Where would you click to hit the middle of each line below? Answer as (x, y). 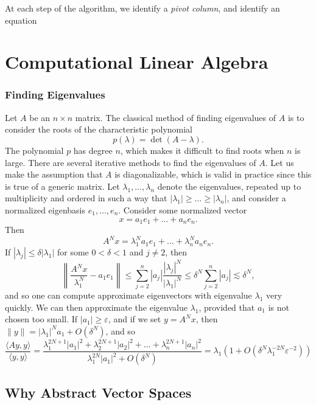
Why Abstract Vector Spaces (98, 392)
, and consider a (256, 198)
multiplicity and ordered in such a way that (86, 198)
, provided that (227, 307)
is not (279, 307)
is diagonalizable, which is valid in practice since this (213, 174)
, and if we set (135, 319)
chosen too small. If (41, 319)
